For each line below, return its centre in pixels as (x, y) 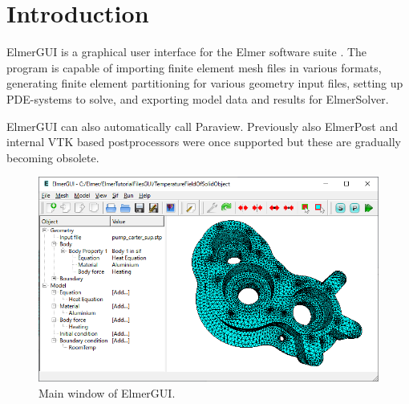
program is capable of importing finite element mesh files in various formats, (194, 67)
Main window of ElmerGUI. (107, 393)
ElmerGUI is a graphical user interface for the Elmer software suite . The (187, 52)
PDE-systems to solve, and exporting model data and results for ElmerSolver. (198, 98)
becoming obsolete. (53, 157)
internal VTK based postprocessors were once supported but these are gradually (204, 142)
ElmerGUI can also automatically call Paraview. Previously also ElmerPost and (202, 126)
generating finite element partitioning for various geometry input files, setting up (205, 83)
